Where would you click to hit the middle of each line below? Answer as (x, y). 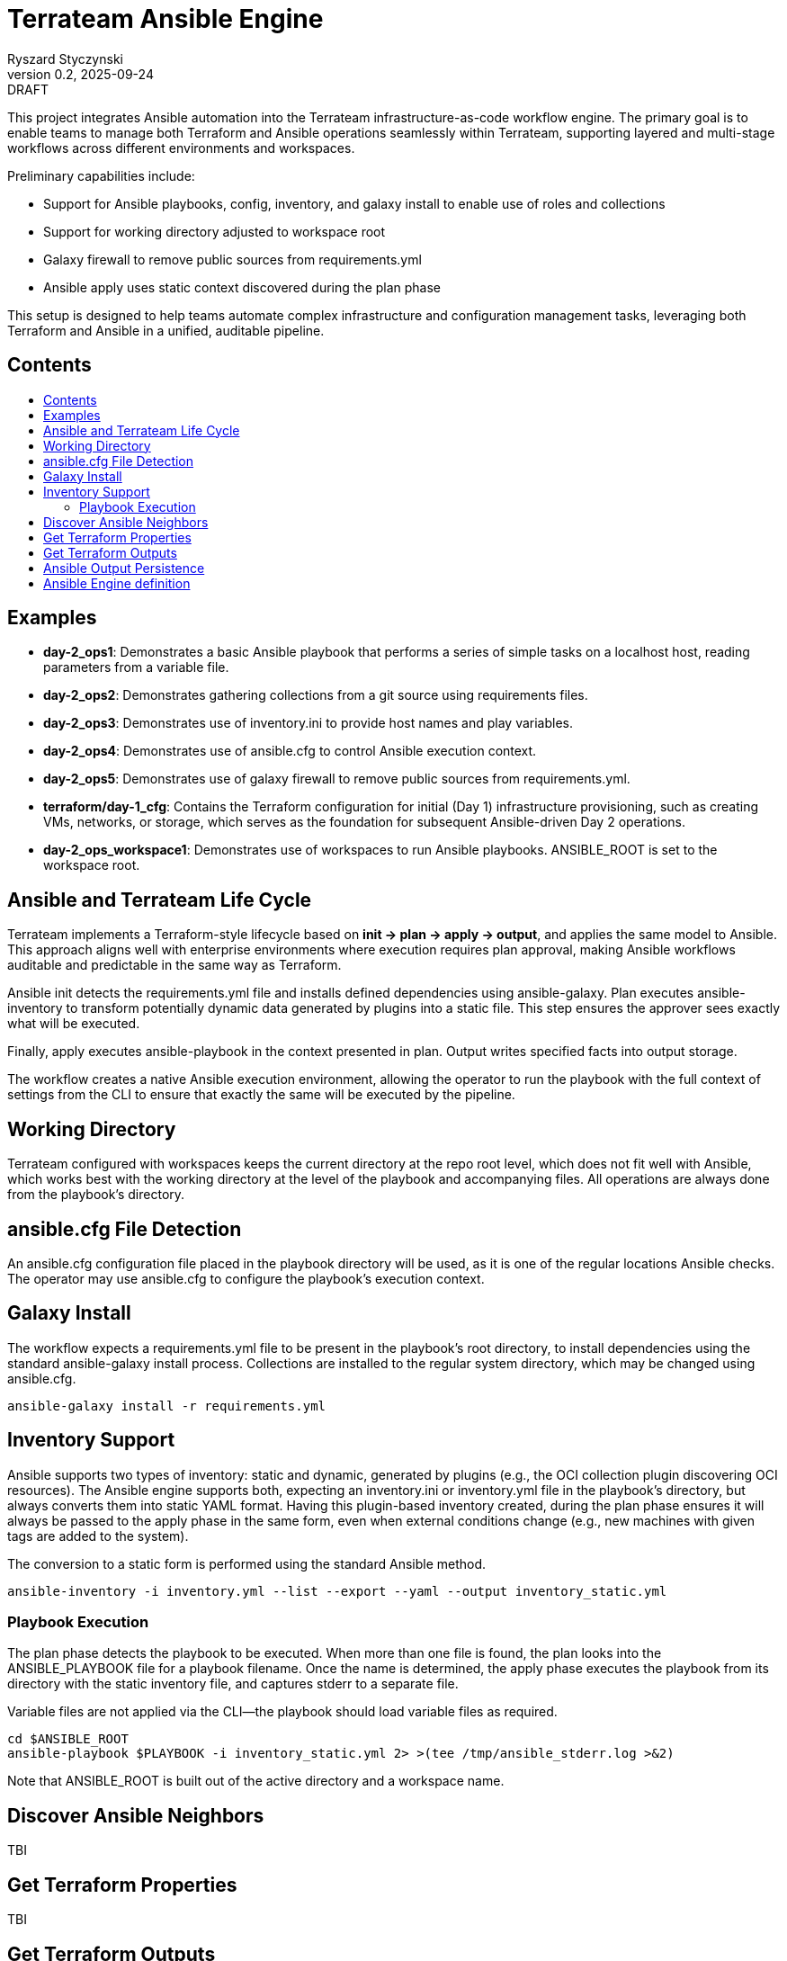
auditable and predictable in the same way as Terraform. (174, 965)
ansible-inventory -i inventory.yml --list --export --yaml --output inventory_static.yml (337, 1591)
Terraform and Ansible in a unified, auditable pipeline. (166, 330)
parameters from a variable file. (136, 667)
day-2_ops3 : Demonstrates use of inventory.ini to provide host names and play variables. (309, 723)
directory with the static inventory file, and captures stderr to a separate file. (233, 1684)
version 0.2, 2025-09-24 (80, 74)
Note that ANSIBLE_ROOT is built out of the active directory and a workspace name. (256, 1781)
